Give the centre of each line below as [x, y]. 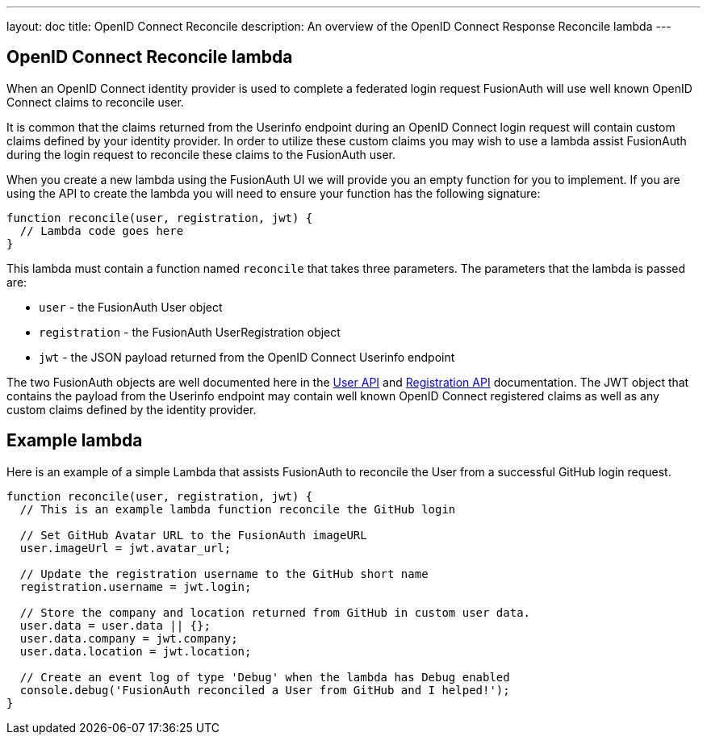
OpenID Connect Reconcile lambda [150, 57]
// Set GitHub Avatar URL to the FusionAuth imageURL [193, 535]
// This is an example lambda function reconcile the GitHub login [238, 509]
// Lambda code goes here [102, 230]
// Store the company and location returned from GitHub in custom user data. [275, 612]
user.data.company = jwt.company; [129, 638]
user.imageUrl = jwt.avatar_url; [126, 548]
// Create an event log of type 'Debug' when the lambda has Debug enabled [265, 677]
